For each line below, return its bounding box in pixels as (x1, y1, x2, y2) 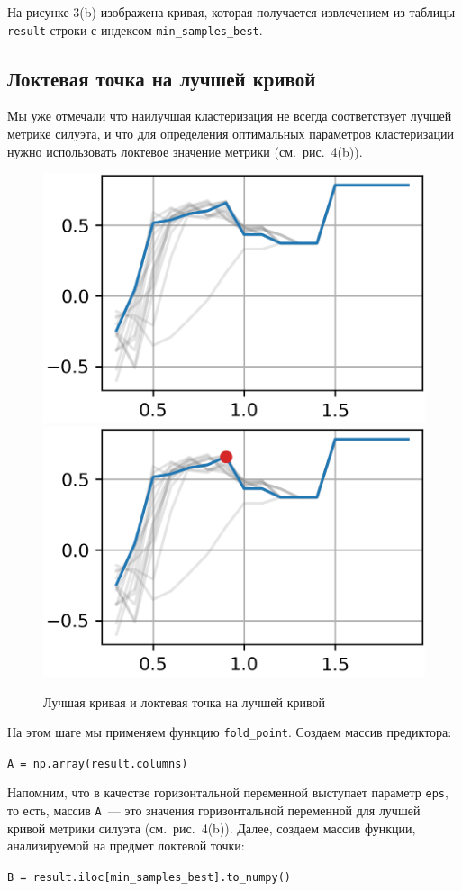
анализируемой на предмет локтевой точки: (7, 836, 245, 855)
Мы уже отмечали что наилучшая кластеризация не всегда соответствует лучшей (7, 106, 452, 125)
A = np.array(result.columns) (7, 757, 188, 770)
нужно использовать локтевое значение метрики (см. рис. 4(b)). (7, 141, 363, 160)
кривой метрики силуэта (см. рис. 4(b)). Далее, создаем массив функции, (7, 818, 416, 837)
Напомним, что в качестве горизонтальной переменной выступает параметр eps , (7, 783, 448, 802)
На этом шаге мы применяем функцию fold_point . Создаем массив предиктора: (7, 723, 452, 741)
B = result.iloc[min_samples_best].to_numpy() (7, 870, 291, 884)
